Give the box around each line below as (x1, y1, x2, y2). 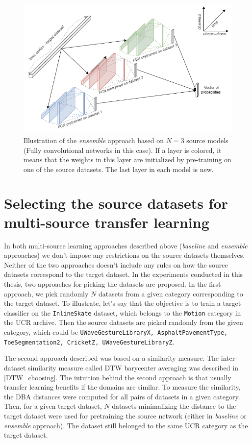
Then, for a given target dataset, (4, 401, 102, 411)
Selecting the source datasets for (4, 193, 228, 213)
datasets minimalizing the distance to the (112, 401, 236, 411)
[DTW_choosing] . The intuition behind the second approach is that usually (4, 372, 231, 382)
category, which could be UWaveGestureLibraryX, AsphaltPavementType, (4, 327, 228, 337)
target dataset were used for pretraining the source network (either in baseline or (4, 410, 247, 420)
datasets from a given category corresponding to (98, 288, 243, 298)
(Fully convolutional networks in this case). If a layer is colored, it (24, 145, 222, 155)
